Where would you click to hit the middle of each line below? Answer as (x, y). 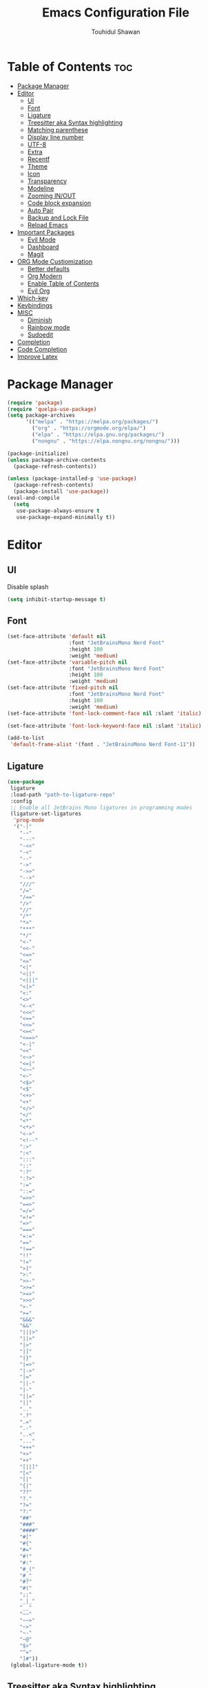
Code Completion (42, 349)
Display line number (55, 137)
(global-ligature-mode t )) (49, 1665)
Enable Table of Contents (63, 283)
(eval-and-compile (33, 498)
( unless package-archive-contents (57, 460)
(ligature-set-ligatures (45, 814)
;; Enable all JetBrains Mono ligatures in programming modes (101, 808)
